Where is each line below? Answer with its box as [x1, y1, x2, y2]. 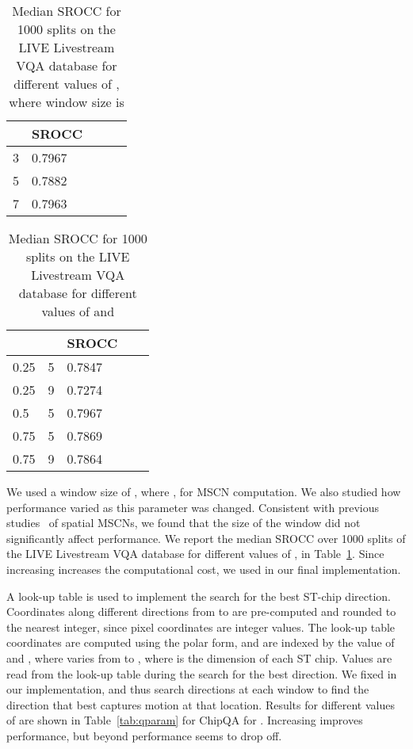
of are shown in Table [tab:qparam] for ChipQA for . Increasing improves [6, 712, 363, 728]
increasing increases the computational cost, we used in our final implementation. [6, 560, 401, 577]
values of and [41, 302, 115, 320]
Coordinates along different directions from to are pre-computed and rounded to [6, 603, 396, 620]
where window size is [9, 93, 124, 111]
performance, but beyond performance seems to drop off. [6, 727, 282, 743]
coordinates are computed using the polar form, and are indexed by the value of [6, 634, 395, 651]
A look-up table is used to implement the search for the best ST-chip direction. [6, 587, 391, 604]
